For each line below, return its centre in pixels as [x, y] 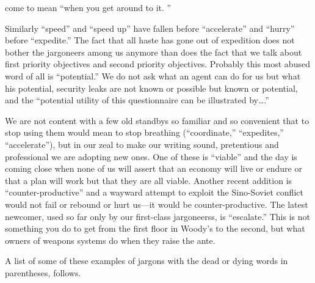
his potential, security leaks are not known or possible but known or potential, [151, 88]
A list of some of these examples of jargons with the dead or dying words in [147, 261]
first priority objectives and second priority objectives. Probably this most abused [157, 64]
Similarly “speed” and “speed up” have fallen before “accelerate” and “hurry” [150, 28]
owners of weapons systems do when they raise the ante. [110, 240]
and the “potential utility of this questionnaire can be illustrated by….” [137, 100]
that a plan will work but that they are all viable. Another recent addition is [149, 180]
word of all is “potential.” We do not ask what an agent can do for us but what [153, 75]
